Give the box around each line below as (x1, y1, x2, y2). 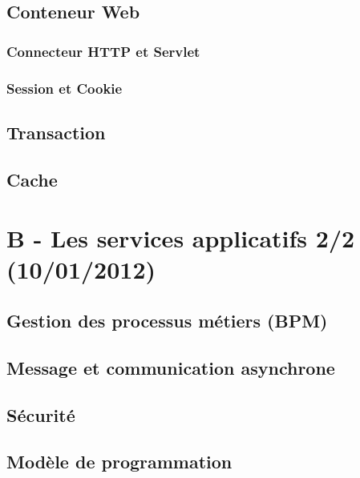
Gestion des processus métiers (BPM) (6, 307, 328, 332)
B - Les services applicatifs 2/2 (6, 222, 355, 255)
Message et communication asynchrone (6, 355, 335, 380)
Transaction (6, 119, 106, 144)
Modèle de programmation (6, 449, 233, 474)
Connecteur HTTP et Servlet (6, 41, 200, 61)
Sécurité (6, 402, 75, 427)
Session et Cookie (6, 78, 123, 98)
